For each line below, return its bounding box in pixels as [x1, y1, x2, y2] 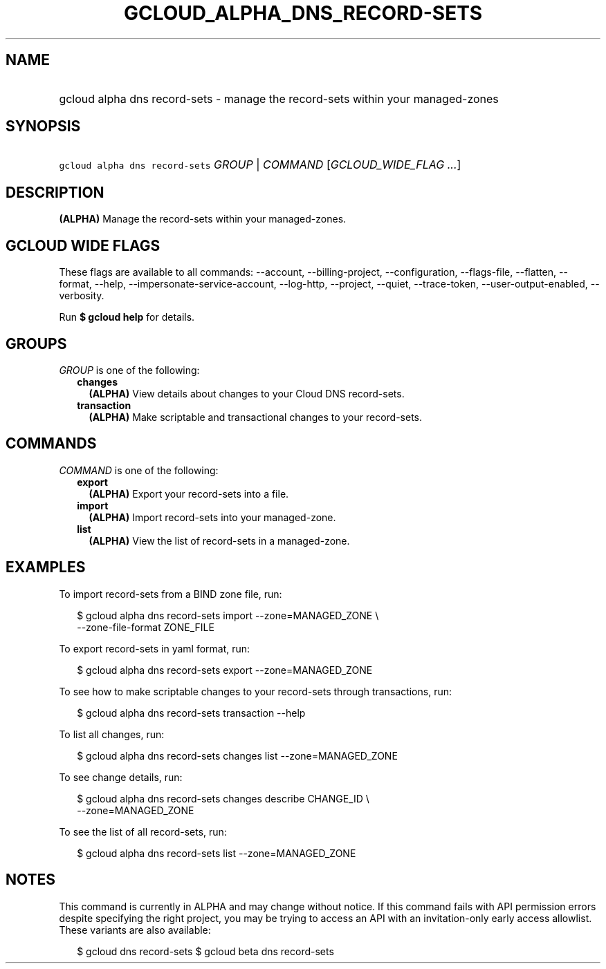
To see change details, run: [59, 771, 183, 783]
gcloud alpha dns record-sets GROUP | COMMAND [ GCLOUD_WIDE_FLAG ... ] [59, 158, 461, 172]
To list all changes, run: [59, 728, 165, 740]
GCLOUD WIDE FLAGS [6, 236, 160, 254]
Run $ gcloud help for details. [59, 311, 195, 323]
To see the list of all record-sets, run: [59, 825, 227, 838]
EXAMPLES [6, 558, 86, 576]
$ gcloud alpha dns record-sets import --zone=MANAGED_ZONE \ [77, 609, 379, 621]
